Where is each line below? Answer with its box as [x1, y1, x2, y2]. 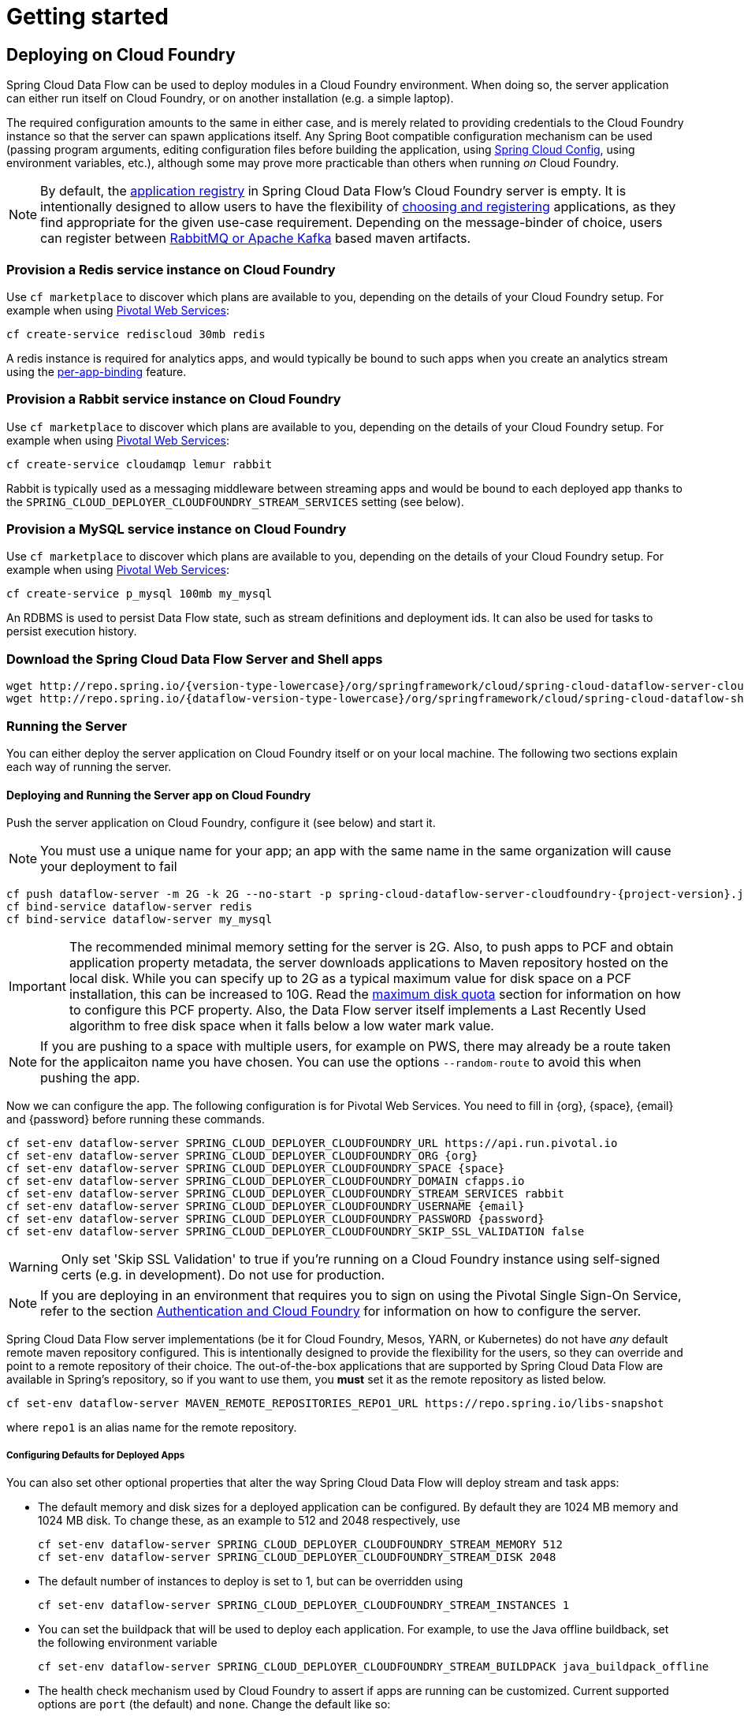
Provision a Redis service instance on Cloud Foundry [6, 261, 336, 277]
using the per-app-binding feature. [6, 364, 187, 378]
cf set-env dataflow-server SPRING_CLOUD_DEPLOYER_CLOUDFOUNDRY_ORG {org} [6, 1149, 478, 1163]
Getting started [6, 3, 169, 30]
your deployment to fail [40, 858, 177, 875]
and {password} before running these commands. [6, 1112, 265, 1127]
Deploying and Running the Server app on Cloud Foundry [6, 788, 311, 802]
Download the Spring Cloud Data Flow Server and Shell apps [6, 650, 383, 667]
